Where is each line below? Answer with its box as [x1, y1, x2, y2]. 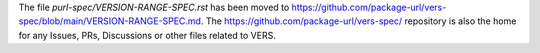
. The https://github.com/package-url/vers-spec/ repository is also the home [200, 15, 517, 27]
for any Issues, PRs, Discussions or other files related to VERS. [18, 29, 277, 41]
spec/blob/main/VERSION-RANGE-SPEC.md [18, 15, 202, 27]
